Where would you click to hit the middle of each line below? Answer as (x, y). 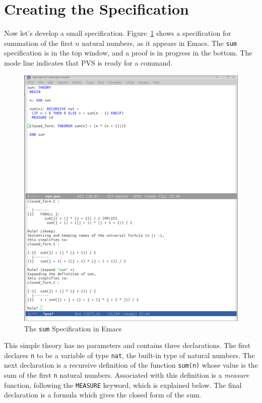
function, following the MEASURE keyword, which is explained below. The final (123, 385)
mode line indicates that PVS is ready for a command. (88, 62)
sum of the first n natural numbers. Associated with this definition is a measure (127, 375)
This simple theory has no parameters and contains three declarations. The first (127, 345)
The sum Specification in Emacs (73, 328)
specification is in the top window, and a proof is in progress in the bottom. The (128, 53)
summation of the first (39, 43)
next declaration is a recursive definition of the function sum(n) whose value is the (131, 365)
